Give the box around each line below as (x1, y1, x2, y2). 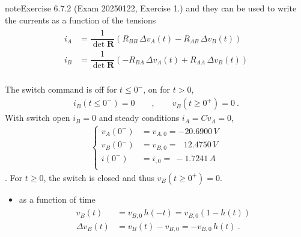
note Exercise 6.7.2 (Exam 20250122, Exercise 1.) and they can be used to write (5, 2, 297, 14)
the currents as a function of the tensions (5, 13, 156, 26)
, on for (143, 83, 171, 96)
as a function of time (19, 192, 96, 205)
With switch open (5, 111, 70, 124)
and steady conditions (99, 111, 180, 124)
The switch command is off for (5, 83, 117, 96)
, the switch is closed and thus (43, 171, 155, 183)
